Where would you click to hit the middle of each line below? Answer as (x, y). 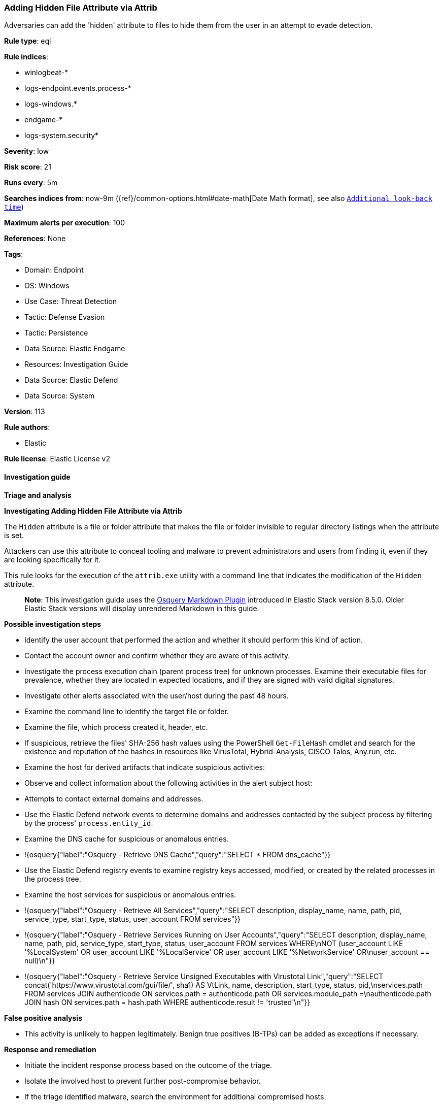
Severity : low (27, 151)
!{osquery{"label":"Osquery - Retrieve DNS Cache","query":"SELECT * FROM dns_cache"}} (178, 854)
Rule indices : (26, 57)
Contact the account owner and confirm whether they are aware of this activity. (157, 655)
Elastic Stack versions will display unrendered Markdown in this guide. (142, 608)
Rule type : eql (28, 41)
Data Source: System (60, 396)
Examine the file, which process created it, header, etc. (116, 727)
